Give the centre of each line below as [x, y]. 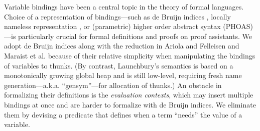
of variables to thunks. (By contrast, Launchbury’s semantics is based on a [119, 65]
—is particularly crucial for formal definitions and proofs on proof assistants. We [128, 36]
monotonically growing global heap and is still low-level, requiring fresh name [123, 75]
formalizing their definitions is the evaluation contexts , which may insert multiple [129, 95]
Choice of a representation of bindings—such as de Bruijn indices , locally [117, 16]
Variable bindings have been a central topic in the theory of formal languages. [124, 6]
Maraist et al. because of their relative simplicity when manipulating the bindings [130, 55]
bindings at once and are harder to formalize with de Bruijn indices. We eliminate [130, 104]
